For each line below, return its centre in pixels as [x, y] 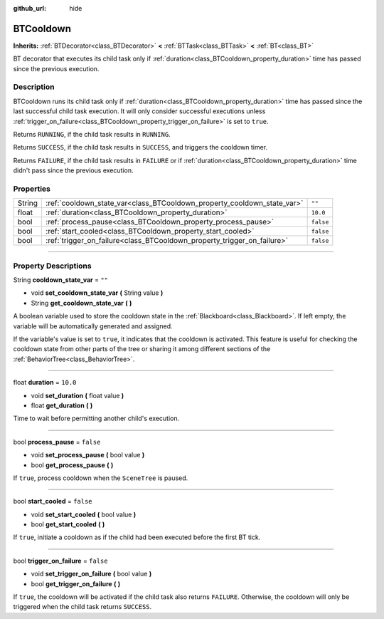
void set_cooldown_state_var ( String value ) [97, 293]
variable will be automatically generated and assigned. [93, 326]
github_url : [30, 8]
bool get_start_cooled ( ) [68, 524]
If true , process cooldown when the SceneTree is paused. [101, 478]
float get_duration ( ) [62, 405]
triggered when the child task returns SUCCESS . [82, 607]
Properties [32, 189]
